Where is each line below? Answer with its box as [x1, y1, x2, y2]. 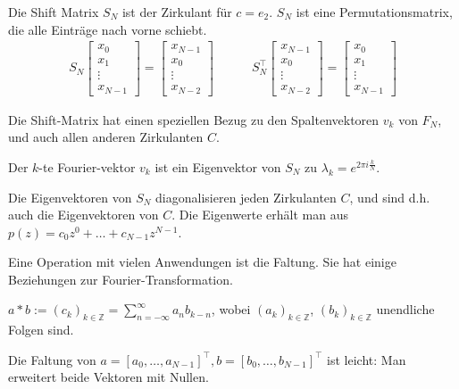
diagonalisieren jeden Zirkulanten [155, 187, 337, 206]
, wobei [211, 300, 251, 319]
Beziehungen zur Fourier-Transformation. [8, 269, 233, 288]
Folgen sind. [8, 320, 74, 339]
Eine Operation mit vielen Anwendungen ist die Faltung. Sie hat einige [8, 252, 396, 271]
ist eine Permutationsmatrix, [296, 3, 453, 21]
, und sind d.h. [349, 187, 430, 206]
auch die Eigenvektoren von [8, 205, 159, 224]
